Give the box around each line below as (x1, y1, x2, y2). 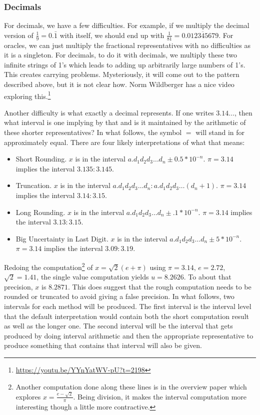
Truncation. (15, 180, 52, 190)
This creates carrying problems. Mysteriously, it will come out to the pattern (4, 69, 239, 79)
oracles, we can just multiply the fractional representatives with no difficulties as (4, 39, 250, 50)
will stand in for (195, 127, 244, 137)
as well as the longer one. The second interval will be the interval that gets (4, 320, 233, 331)
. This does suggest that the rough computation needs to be (68, 281, 251, 291)
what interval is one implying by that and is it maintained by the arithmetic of (4, 117, 246, 127)
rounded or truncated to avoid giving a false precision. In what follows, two (4, 291, 234, 301)
